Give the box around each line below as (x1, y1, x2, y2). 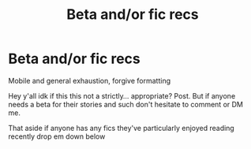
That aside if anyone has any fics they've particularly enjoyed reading (8, 123, 234, 132)
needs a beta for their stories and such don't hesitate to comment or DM (8, 99, 243, 109)
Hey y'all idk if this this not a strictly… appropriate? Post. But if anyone (8, 91, 236, 100)
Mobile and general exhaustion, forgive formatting (8, 76, 171, 85)
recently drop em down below (8, 132, 106, 141)
